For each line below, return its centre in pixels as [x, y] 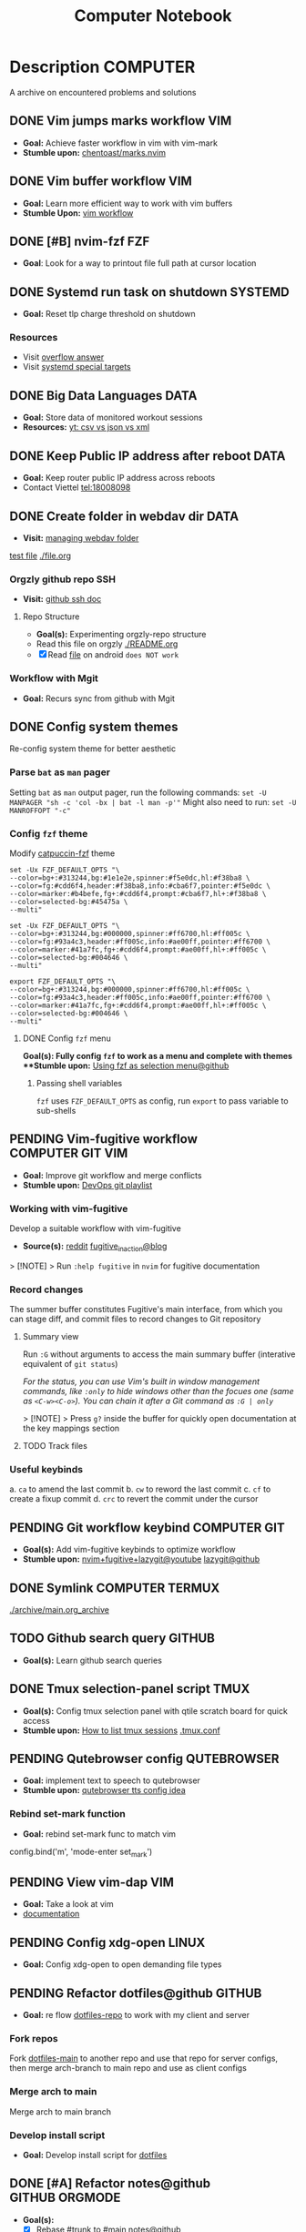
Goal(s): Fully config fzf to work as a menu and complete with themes [158, 1055]
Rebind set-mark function [67, 1814]
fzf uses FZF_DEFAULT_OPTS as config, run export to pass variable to [162, 1101]
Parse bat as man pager [60, 772]
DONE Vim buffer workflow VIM [101, 182]
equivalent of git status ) [70, 1364]
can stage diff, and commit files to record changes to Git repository [135, 1319]
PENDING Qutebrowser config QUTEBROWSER [144, 1759]
